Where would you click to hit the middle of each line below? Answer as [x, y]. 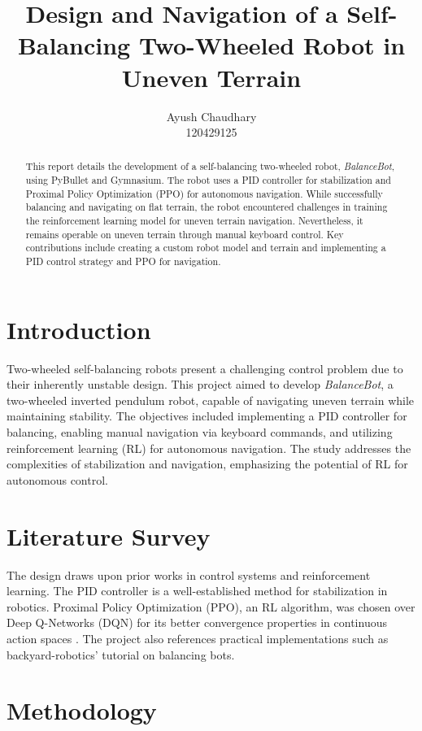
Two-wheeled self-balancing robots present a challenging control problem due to [205, 368]
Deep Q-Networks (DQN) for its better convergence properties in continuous [197, 622]
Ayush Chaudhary [211, 116]
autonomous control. [57, 479]
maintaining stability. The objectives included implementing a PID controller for [207, 416]
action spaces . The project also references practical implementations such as [198, 638]
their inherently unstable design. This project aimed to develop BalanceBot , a [200, 384]
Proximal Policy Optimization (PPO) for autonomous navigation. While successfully [204, 193]
